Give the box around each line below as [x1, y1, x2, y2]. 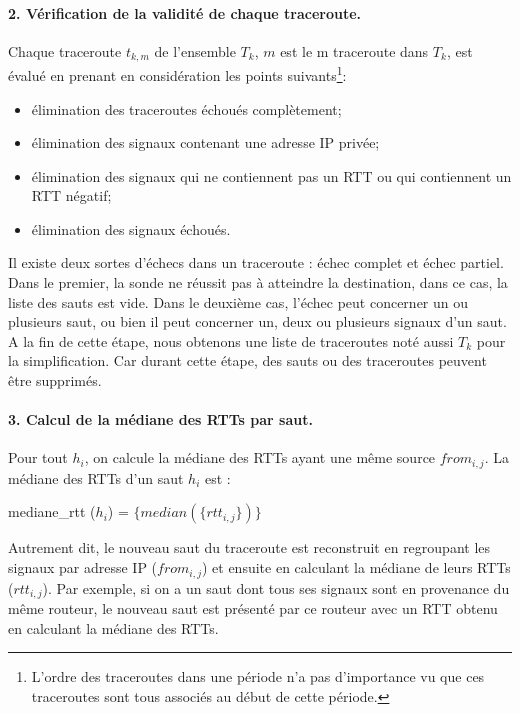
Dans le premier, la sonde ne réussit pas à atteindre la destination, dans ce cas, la [8, 272, 508, 293]
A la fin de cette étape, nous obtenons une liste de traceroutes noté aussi [8, 330, 454, 351]
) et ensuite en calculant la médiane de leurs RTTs [201, 557, 511, 578]
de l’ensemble [154, 40, 236, 61]
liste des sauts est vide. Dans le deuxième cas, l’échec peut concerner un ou [8, 291, 469, 312]
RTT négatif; [31, 185, 112, 206]
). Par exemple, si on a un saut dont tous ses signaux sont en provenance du [42, 577, 510, 598]
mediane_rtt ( [8, 501, 96, 522]
